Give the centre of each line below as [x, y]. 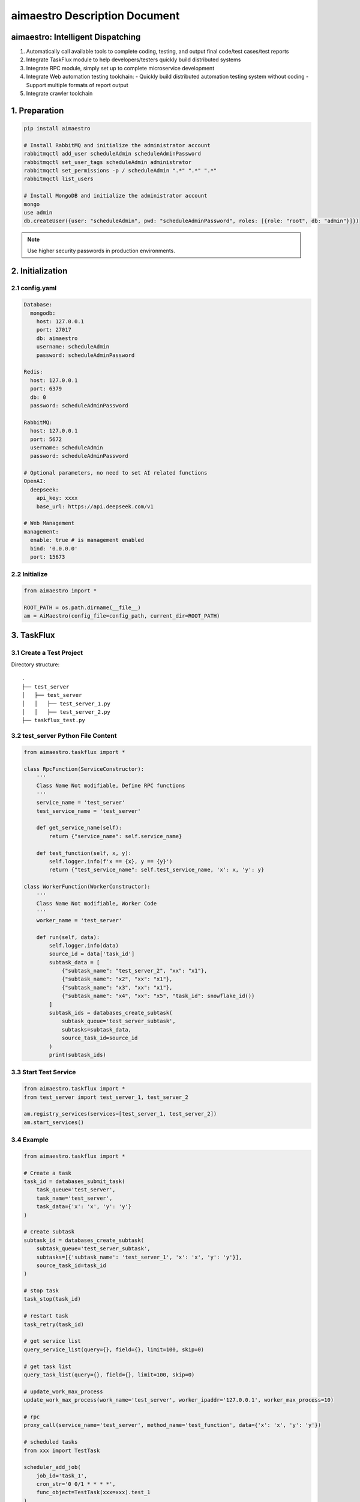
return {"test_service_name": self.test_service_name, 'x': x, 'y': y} [157, 870]
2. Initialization [39, 271]
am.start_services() [54, 1122]
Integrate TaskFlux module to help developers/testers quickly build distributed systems [133, 59]
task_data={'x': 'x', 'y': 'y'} [84, 1207]
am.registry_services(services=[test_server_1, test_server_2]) [120, 1114]
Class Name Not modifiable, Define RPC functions [111, 786]
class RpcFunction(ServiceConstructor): [84, 769]
